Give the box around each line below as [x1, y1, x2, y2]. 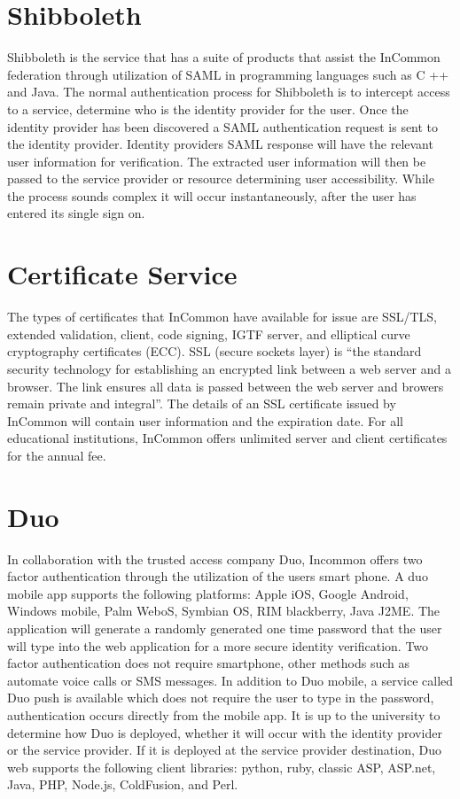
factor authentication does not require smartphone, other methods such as [7, 654, 410, 672]
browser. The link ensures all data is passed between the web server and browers [7, 376, 444, 395]
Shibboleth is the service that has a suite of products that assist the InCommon [7, 48, 441, 66]
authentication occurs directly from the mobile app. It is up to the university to [7, 706, 441, 724]
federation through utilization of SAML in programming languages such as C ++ [7, 65, 449, 83]
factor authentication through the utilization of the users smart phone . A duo [7, 567, 428, 586]
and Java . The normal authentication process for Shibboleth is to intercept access [7, 82, 450, 101]
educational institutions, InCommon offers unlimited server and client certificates [7, 429, 448, 447]
